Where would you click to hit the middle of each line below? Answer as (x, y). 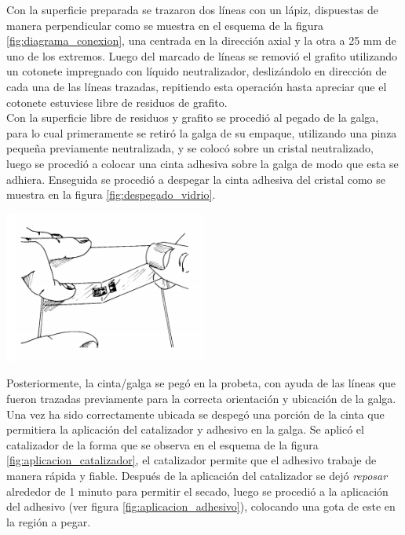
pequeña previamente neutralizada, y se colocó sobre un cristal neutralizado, (190, 148)
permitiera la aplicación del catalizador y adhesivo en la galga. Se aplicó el (185, 429)
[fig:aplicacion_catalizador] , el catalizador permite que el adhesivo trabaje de (192, 460)
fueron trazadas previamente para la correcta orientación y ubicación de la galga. (201, 399)
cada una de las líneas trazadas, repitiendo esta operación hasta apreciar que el (197, 86)
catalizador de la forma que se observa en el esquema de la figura (162, 444)
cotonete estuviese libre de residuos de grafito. (117, 102)
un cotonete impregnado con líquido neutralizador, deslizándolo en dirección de (197, 71)
